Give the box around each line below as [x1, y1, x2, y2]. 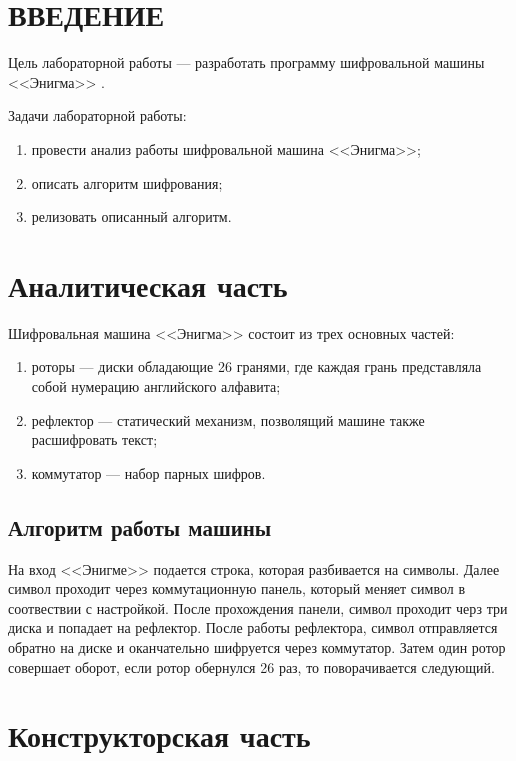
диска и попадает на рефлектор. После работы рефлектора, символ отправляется [8, 617, 498, 638]
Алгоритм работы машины [8, 511, 272, 542]
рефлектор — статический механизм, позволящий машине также [31, 409, 425, 430]
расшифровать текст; [31, 429, 158, 450]
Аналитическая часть [8, 264, 288, 305]
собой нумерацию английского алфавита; [31, 376, 281, 396]
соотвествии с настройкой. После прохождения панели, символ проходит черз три [8, 597, 508, 618]
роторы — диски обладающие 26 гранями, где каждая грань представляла [31, 356, 482, 377]
